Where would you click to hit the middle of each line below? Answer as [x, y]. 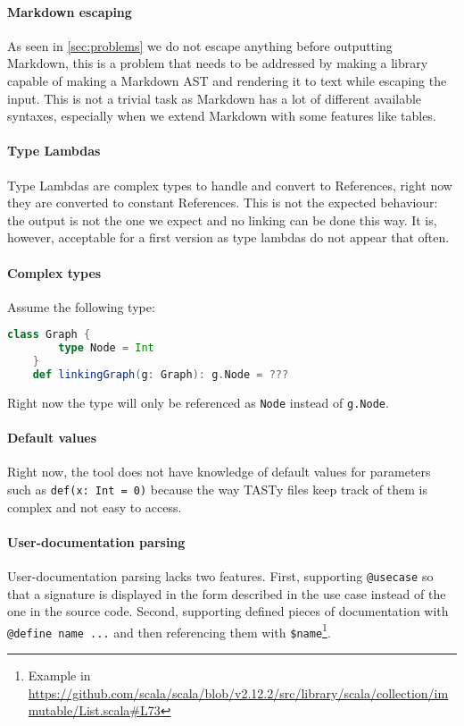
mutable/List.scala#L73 [94, 710]
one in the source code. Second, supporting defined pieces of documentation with [228, 611]
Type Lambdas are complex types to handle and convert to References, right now [230, 185]
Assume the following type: [81, 306]
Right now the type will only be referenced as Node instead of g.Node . [198, 402]
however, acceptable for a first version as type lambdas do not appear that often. [228, 237]
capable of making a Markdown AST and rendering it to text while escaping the [227, 80]
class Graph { [49, 335]
